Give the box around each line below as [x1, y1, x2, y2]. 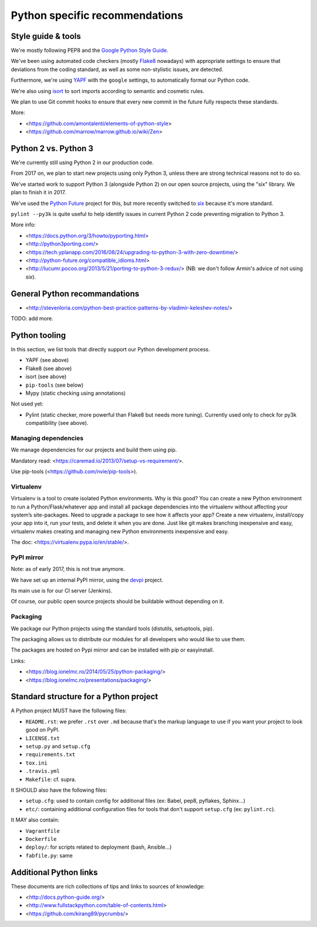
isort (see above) [25, 373, 67, 380]
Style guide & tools [11, 31, 82, 41]
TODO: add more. [11, 315, 53, 322]
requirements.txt [25, 751, 76, 758]
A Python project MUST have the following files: [11, 707, 127, 715]
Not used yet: [11, 400, 44, 407]
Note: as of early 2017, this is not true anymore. [11, 566, 125, 573]
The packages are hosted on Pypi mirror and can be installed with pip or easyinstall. [11, 646, 214, 653]
